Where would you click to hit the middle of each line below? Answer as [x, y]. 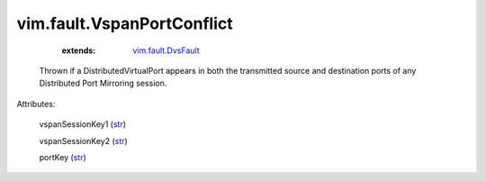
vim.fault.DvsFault [166, 50]
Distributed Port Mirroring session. [103, 83]
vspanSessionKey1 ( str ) [82, 124]
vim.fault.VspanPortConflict [125, 23]
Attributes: [36, 104]
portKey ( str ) [63, 157]
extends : [79, 50]
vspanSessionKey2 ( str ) [83, 140]
